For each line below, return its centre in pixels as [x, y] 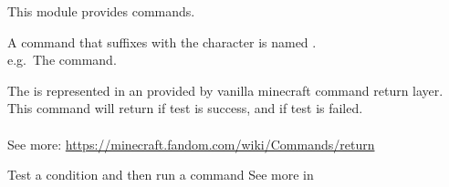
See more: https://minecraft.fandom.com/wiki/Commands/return [191, 144]
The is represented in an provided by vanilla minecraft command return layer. [225, 90]
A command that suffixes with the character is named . [162, 42]
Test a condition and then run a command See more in [161, 175]
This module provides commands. [101, 11]
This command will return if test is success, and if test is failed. [185, 108]
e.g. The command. [62, 60]
